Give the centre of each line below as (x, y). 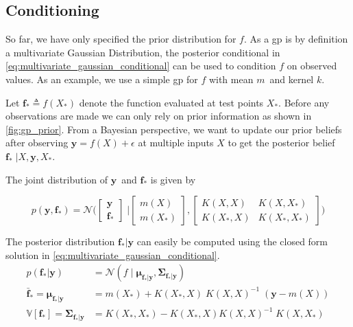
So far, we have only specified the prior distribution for (121, 39)
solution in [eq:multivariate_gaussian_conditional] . (113, 255)
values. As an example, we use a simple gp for (102, 79)
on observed (312, 66)
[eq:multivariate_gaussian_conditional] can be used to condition (141, 66)
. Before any (304, 102)
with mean (231, 79)
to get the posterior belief (281, 143)
